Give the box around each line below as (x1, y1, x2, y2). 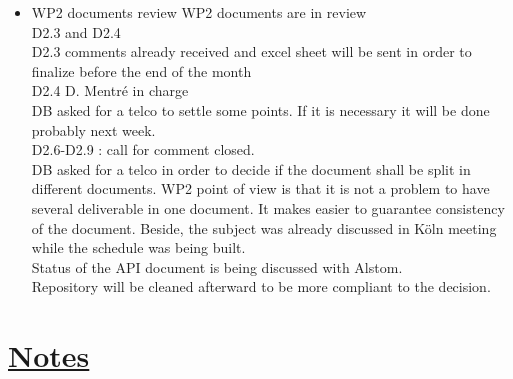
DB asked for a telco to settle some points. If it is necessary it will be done (31, 99, 490, 120)
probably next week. (31, 119, 156, 140)
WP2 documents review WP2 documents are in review (31, 2, 367, 22)
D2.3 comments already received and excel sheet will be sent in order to (31, 41, 472, 62)
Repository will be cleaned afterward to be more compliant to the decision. (31, 276, 491, 297)
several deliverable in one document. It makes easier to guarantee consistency (31, 197, 505, 218)
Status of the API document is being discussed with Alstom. (31, 256, 403, 277)
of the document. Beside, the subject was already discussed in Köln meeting (31, 217, 497, 238)
